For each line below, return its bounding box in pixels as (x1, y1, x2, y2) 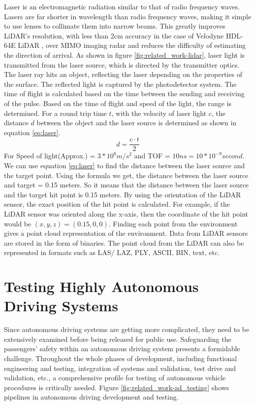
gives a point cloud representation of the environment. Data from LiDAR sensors (4, 228, 248, 238)
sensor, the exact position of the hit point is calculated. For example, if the (4, 199, 230, 209)
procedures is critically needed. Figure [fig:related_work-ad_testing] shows (4, 382, 229, 392)
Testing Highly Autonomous (4, 276, 199, 296)
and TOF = (134, 150, 170, 161)
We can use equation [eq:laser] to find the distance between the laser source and (4, 160, 245, 170)
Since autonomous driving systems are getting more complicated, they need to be (4, 324, 250, 334)
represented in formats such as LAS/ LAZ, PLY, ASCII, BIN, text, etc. (4, 247, 220, 258)
